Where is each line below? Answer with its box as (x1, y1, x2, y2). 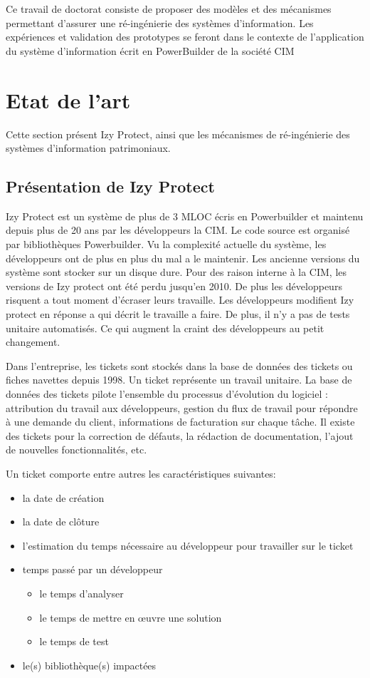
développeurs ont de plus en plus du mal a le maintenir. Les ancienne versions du (6, 250, 360, 265)
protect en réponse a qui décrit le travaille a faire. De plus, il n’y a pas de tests (6, 307, 350, 322)
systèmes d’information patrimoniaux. (6, 140, 171, 155)
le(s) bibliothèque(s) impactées (22, 657, 157, 672)
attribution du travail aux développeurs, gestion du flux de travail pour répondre (6, 400, 358, 415)
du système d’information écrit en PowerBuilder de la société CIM (6, 43, 295, 58)
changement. (6, 334, 60, 349)
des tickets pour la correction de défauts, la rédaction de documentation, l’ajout (6, 428, 354, 443)
